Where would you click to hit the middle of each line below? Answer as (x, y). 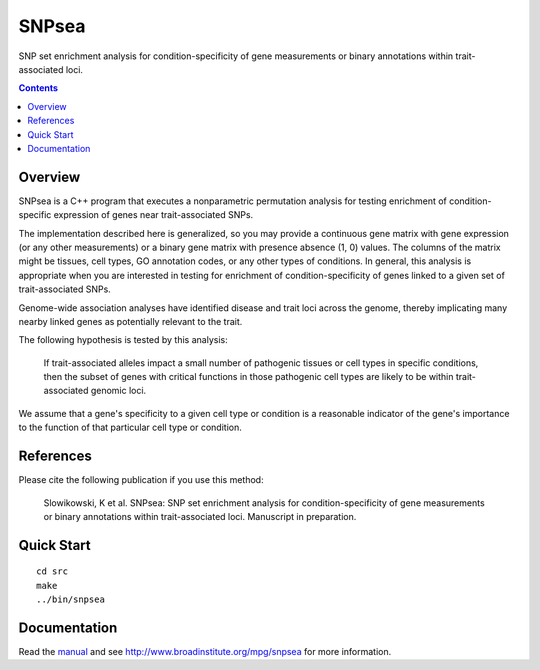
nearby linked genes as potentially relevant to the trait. (130, 321)
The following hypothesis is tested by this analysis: (123, 340)
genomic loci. (118, 391)
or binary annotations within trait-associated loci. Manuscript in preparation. (200, 516)
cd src (52, 571)
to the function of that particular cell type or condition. (130, 427)
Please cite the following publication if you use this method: (141, 480)
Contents (38, 88)
